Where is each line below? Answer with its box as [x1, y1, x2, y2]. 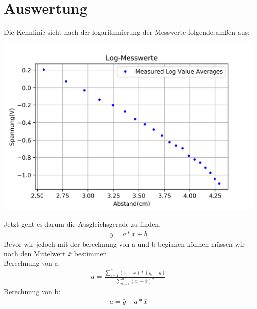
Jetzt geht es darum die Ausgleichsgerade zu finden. [4, 218, 161, 229]
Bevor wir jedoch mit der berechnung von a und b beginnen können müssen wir [4, 238, 245, 249]
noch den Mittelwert [4, 248, 66, 258]
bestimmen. [74, 248, 109, 258]
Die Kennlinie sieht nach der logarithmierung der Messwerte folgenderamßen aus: [4, 27, 250, 37]
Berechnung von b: [4, 286, 61, 297]
